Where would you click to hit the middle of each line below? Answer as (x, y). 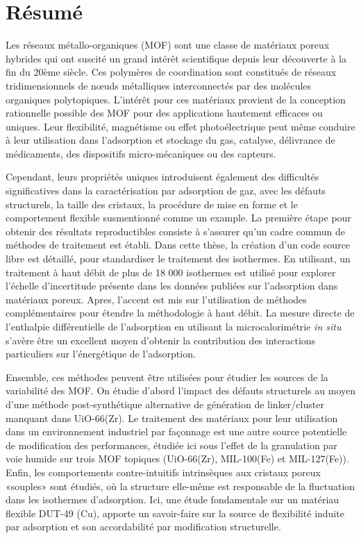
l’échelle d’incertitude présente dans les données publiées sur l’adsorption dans (172, 286)
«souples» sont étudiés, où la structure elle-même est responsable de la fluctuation (180, 486)
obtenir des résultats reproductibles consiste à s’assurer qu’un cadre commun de (176, 231)
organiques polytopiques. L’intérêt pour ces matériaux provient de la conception (176, 99)
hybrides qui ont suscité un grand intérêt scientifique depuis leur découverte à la (176, 58)
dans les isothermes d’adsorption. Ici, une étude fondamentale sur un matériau (173, 499)
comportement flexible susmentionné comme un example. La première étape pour (178, 218)
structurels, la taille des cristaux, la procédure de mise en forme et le (152, 204)
